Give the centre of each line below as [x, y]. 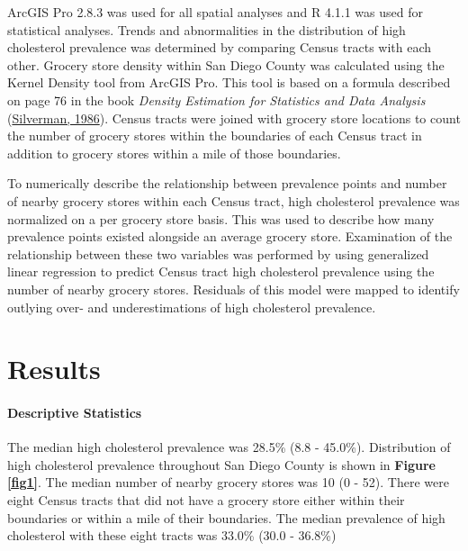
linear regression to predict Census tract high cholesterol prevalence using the [221, 271]
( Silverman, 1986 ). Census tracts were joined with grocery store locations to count [234, 117]
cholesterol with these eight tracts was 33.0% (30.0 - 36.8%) [172, 535]
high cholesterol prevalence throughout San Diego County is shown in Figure [221, 464]
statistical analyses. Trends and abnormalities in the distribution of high [207, 29]
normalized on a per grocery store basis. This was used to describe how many [221, 218]
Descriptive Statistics [75, 413]
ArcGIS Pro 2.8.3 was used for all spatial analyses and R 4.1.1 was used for [215, 12]
